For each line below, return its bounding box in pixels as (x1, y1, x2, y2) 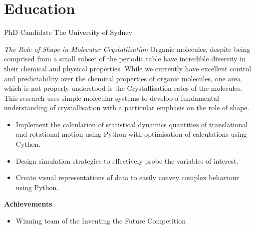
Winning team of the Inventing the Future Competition (15, 216, 186, 226)
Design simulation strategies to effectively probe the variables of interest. (15, 155, 239, 166)
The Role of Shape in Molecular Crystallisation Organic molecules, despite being (4, 43, 251, 54)
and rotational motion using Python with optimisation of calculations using (15, 129, 247, 139)
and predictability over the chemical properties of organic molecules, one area (4, 73, 241, 83)
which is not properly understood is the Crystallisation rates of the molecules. (4, 83, 243, 93)
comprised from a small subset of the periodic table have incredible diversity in (4, 53, 246, 64)
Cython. (15, 139, 41, 149)
